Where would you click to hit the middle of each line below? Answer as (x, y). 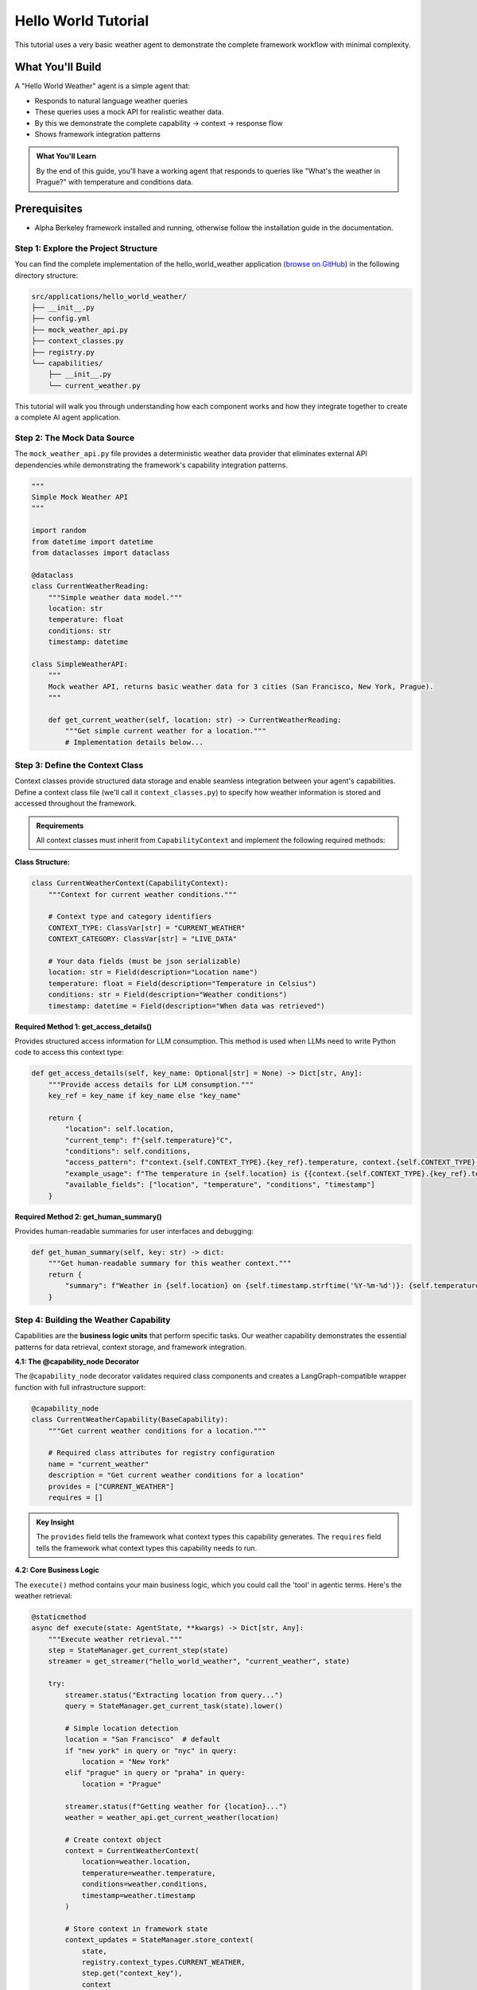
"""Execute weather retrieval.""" (115, 1639)
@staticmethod (59, 1617)
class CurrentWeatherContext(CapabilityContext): (130, 883)
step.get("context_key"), (132, 1973)
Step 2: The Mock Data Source (75, 438)
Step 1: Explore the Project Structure (86, 248)
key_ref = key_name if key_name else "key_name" (145, 1096)
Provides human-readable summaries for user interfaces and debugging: (134, 1231)
